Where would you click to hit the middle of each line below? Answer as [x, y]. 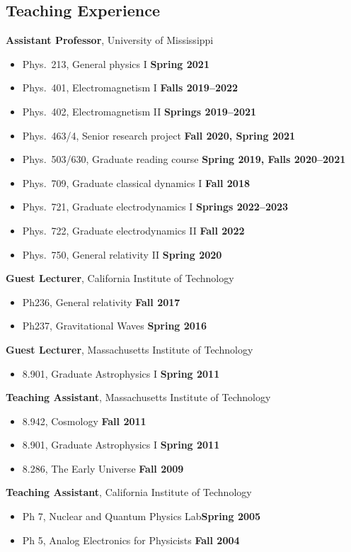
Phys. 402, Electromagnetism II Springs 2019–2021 [139, 111]
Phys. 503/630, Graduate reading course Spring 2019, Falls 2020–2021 [184, 159]
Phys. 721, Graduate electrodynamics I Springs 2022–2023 [155, 207]
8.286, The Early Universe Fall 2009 [103, 468]
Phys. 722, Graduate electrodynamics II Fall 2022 [133, 230]
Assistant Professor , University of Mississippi [110, 40]
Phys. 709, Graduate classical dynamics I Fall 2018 [136, 182]
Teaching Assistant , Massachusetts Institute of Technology [138, 397]
